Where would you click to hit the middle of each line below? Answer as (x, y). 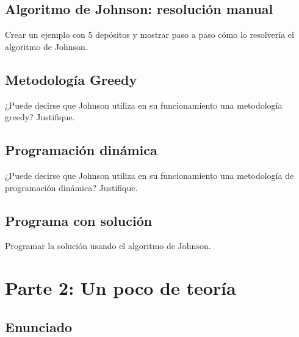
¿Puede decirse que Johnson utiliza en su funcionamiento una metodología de (149, 175)
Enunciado (39, 326)
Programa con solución (79, 220)
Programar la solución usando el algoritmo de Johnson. (108, 246)
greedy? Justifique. (40, 117)
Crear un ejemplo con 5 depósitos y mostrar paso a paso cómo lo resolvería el (149, 34)
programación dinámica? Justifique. (71, 187)
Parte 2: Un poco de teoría (121, 288)
